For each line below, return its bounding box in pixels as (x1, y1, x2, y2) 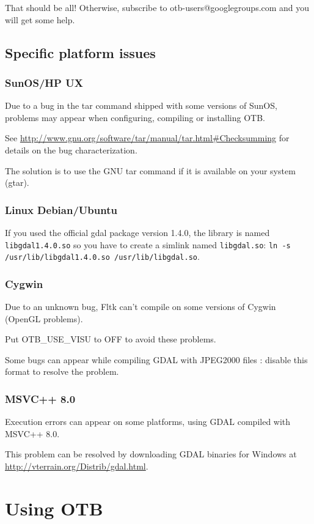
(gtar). (5, 176, 29, 189)
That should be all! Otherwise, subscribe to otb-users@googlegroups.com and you (5, 1, 310, 13)
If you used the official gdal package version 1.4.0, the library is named (5, 226, 270, 238)
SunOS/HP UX (5, 75, 83, 90)
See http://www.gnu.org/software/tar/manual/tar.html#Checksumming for (5, 131, 290, 144)
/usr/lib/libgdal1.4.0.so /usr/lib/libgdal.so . (5, 250, 200, 263)
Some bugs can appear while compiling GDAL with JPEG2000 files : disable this (5, 353, 308, 366)
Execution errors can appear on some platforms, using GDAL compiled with (5, 415, 291, 428)
